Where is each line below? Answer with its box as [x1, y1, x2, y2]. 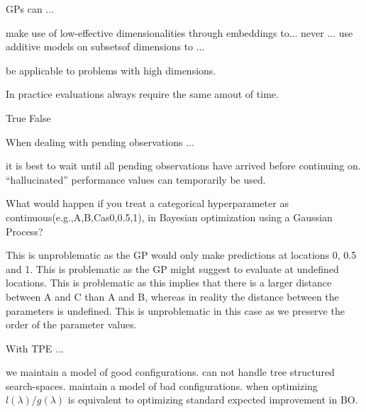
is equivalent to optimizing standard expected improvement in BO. [67, 392, 358, 407]
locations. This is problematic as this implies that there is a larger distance [6, 275, 332, 290]
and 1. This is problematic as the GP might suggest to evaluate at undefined [6, 261, 339, 276]
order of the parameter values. [6, 317, 137, 332]
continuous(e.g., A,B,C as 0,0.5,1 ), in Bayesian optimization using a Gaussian [6, 209, 333, 224]
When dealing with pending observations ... [6, 134, 194, 149]
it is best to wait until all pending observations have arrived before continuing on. [6, 158, 361, 173]
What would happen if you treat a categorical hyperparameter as [6, 196, 289, 211]
